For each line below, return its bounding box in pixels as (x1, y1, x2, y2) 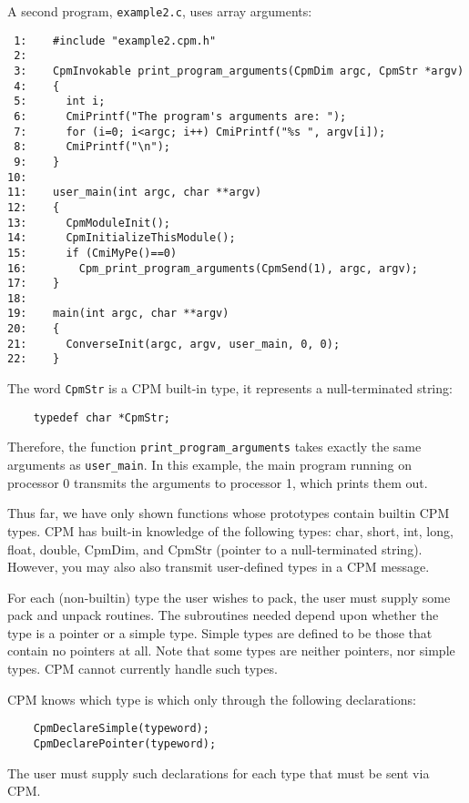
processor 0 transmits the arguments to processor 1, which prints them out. (7, 473, 428, 492)
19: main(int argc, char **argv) (7, 307, 229, 320)
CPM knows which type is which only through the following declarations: (7, 689, 416, 708)
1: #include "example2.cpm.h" (14, 34, 217, 47)
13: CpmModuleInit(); (7, 216, 170, 229)
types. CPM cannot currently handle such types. (7, 659, 278, 678)
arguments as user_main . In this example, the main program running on (7, 455, 413, 474)
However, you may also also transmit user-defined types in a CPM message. (7, 557, 430, 576)
